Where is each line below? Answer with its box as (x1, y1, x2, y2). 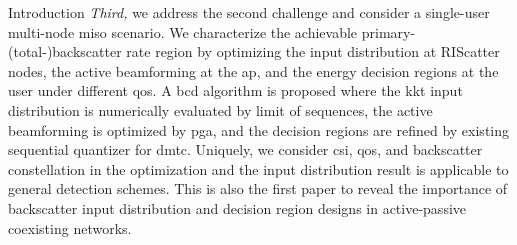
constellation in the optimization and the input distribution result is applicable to (8, 158, 509, 179)
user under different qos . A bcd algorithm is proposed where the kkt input (8, 80, 463, 101)
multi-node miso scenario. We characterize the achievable (8, 21, 358, 42)
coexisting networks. (8, 217, 132, 238)
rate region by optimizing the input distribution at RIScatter (126, 41, 500, 62)
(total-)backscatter (8, 41, 122, 62)
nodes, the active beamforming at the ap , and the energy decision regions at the (8, 60, 499, 81)
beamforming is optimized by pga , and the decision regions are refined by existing (8, 119, 509, 140)
